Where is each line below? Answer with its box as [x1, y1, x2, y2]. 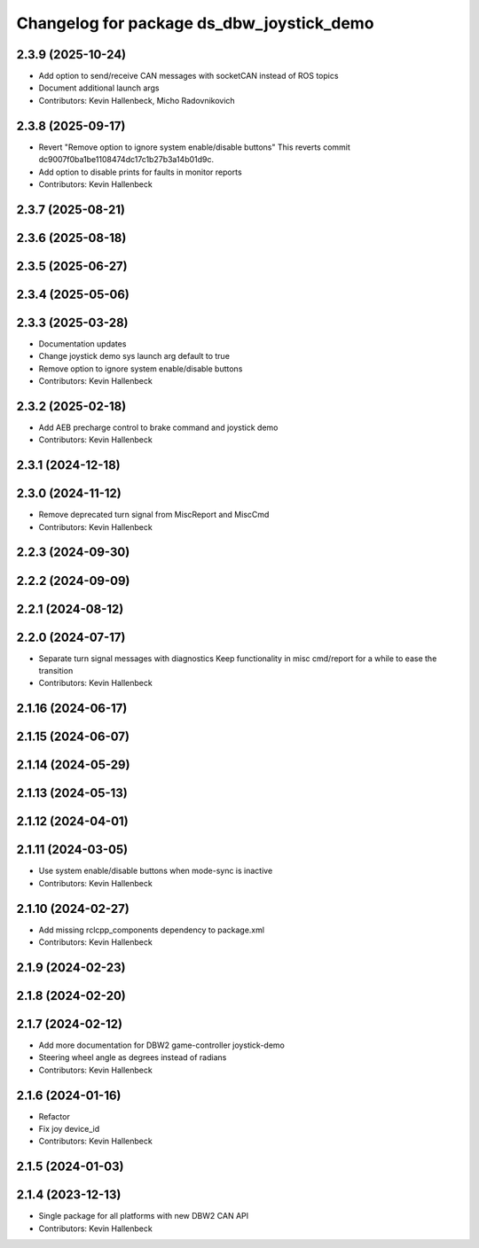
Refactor [38, 1111, 70, 1121]
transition [38, 666, 74, 676]
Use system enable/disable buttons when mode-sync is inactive [38, 865, 273, 877]
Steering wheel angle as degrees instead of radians [38, 1052, 227, 1063]
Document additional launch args [38, 82, 160, 93]
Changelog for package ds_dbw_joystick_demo [16, 13, 374, 33]
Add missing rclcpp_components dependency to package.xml [38, 924, 265, 935]
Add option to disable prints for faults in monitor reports [38, 167, 243, 177]
